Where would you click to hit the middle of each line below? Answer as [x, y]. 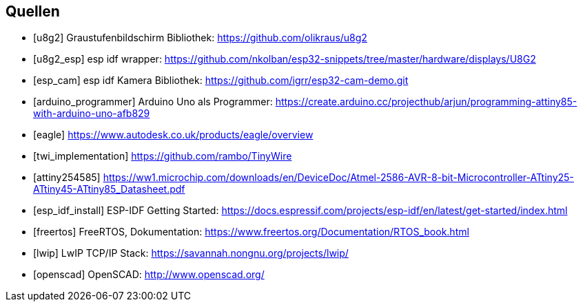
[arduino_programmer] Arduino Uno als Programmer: [153, 102]
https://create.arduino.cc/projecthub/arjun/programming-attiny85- [426, 102]
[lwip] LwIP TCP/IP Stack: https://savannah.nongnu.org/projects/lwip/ [191, 253]
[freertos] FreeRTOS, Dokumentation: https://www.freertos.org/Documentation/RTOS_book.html [251, 232]
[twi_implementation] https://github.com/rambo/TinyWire [163, 156]
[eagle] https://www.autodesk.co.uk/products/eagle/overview [173, 135]
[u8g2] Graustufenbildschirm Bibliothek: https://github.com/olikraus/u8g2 [200, 38]
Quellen [33, 11]
